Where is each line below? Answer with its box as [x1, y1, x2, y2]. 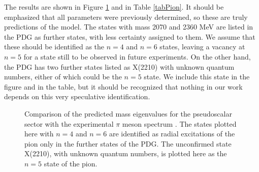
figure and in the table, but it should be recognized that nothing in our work [4, 81, 243, 92]
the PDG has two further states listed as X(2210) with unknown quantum [4, 61, 235, 72]
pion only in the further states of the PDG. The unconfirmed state [24, 138, 232, 149]
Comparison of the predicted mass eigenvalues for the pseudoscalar [24, 108, 232, 119]
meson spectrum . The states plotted [122, 118, 237, 129]
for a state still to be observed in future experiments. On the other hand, [23, 51, 251, 62]
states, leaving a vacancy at [159, 41, 245, 52]
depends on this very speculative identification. [4, 91, 150, 102]
